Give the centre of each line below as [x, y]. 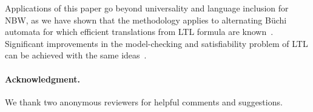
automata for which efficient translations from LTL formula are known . [139, 32]
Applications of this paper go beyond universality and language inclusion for [147, 8]
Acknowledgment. [42, 79]
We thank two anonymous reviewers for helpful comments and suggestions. [144, 101]
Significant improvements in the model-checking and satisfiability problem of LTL [156, 43]
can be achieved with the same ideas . [76, 55]
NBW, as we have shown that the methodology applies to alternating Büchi [146, 20]
